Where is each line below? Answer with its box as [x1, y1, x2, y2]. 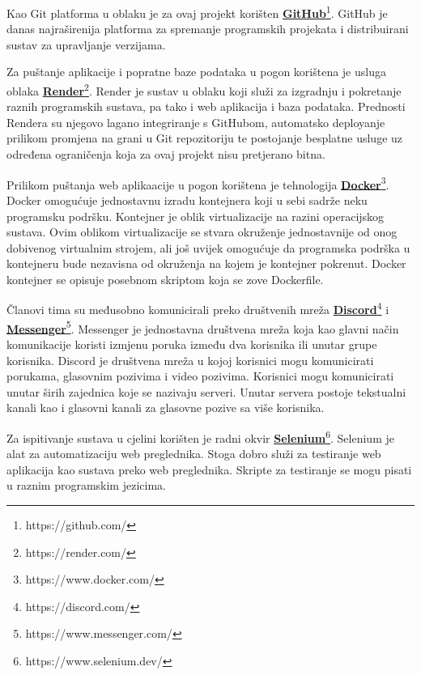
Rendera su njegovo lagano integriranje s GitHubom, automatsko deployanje [6, 113, 385, 130]
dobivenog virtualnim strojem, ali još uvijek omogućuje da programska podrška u [6, 239, 410, 256]
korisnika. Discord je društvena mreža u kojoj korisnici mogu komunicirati [6, 351, 374, 368]
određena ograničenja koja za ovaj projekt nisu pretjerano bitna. [6, 146, 325, 163]
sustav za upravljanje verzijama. [6, 36, 166, 53]
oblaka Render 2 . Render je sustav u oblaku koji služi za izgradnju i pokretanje [6, 80, 402, 99]
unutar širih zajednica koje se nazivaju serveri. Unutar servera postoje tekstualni [6, 383, 406, 400]
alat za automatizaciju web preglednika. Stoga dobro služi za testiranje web [6, 445, 381, 462]
